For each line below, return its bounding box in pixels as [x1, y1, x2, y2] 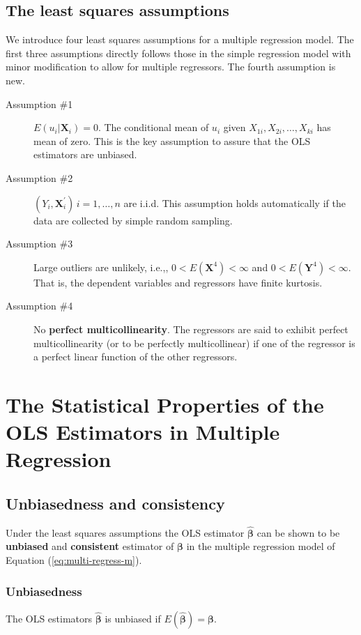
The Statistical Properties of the [6, 390, 324, 418]
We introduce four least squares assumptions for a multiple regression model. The [6, 32, 354, 47]
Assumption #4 [6, 298, 73, 313]
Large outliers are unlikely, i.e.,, [33, 259, 169, 274]
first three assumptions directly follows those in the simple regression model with [6, 45, 351, 60]
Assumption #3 [6, 236, 73, 251]
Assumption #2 [6, 170, 73, 185]
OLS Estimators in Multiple [6, 418, 280, 446]
